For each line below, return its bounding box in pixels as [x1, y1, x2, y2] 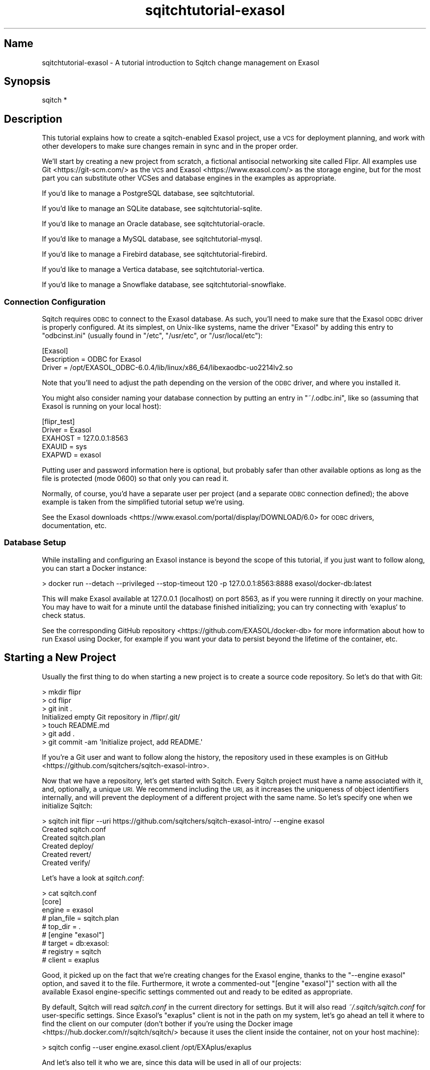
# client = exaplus [42, 955, 100, 964]
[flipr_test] [42, 417, 75, 426]
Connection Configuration [4, 296, 106, 307]
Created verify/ [42, 858, 90, 867]
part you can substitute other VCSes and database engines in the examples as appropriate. [42, 174, 336, 183]
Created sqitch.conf [42, 825, 106, 833]
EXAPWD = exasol [42, 451, 101, 459]
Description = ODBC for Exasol [42, 355, 141, 364]
